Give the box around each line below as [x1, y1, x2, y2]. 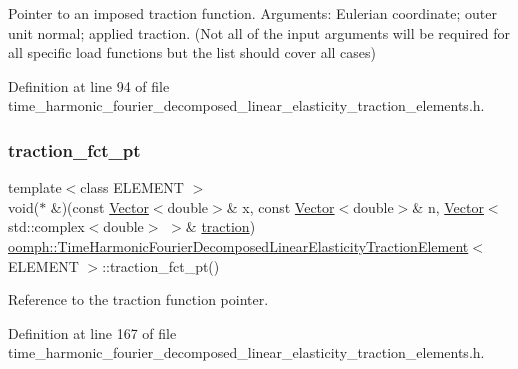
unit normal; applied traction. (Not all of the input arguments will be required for [8, 22, 511, 43]
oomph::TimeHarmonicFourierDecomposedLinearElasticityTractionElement [8, 235, 469, 256]
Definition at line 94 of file [8, 75, 170, 96]
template [8, 177, 62, 198]
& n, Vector [412, 196, 484, 217]
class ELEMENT [80, 177, 184, 198]
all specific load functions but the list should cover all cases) [8, 42, 376, 63]
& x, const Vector [226, 196, 335, 217]
